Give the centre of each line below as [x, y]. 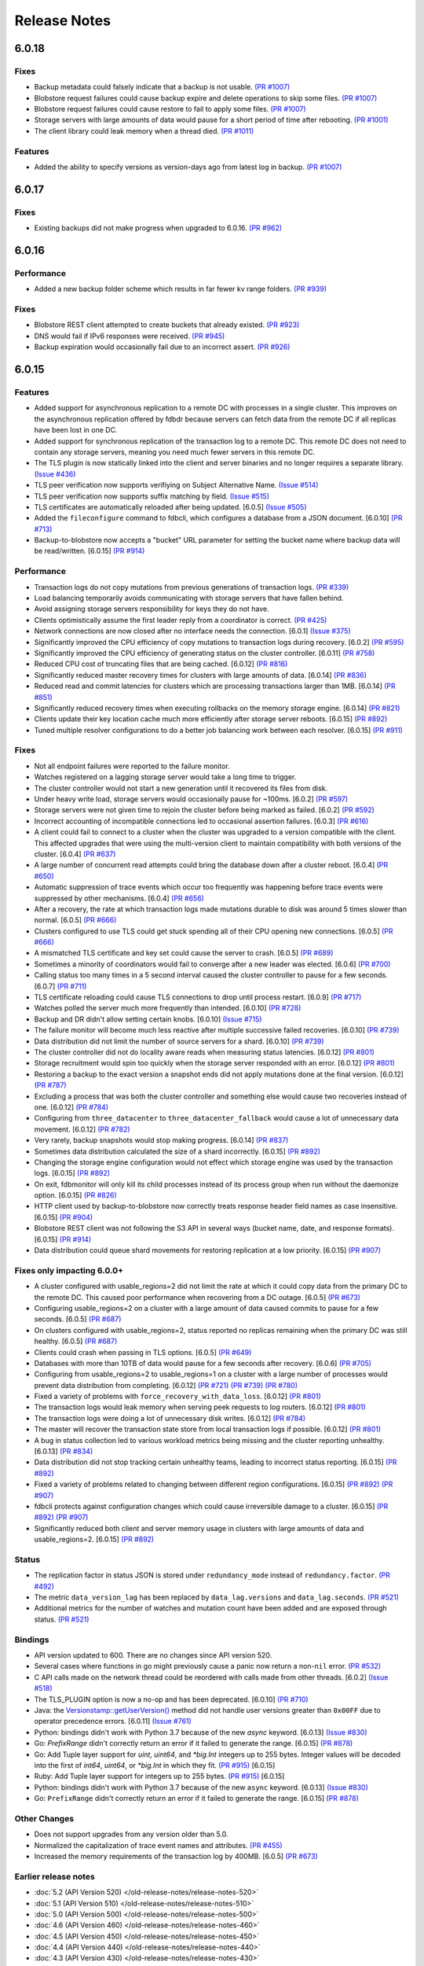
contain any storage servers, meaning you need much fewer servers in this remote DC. [175, 451]
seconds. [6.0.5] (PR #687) [78, 1319]
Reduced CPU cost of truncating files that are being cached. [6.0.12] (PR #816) [161, 664]
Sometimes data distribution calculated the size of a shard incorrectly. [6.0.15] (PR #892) [177, 1151]
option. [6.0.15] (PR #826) [75, 1195]
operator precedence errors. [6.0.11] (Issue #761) [113, 1721]
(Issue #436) [55, 474]
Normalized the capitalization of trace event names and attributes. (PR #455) [158, 1845]
